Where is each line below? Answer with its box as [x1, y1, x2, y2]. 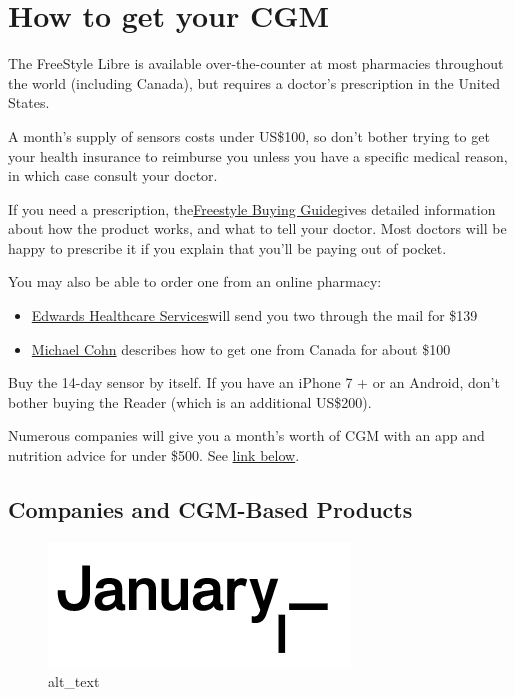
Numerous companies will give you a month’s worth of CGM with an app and [8, 425, 485, 446]
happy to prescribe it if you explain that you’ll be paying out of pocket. [8, 237, 447, 258]
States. [8, 92, 50, 113]
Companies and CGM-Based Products [8, 494, 413, 525]
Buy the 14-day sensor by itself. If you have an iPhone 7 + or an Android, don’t [8, 372, 500, 393]
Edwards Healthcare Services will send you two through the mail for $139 [31, 305, 478, 326]
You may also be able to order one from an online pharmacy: [8, 271, 382, 292]
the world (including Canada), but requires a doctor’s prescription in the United [8, 72, 501, 93]
